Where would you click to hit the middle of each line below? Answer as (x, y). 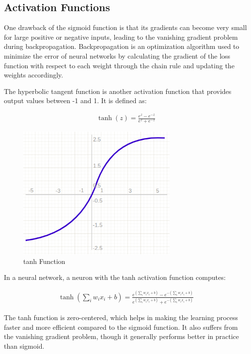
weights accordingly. (34, 75)
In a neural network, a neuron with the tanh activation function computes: (115, 277)
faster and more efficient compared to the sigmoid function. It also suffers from (121, 327)
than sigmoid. (24, 346)
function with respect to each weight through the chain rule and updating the (119, 65)
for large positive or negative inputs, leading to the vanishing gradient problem (121, 37)
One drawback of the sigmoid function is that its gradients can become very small (125, 27)
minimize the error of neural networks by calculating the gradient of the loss (117, 55)
